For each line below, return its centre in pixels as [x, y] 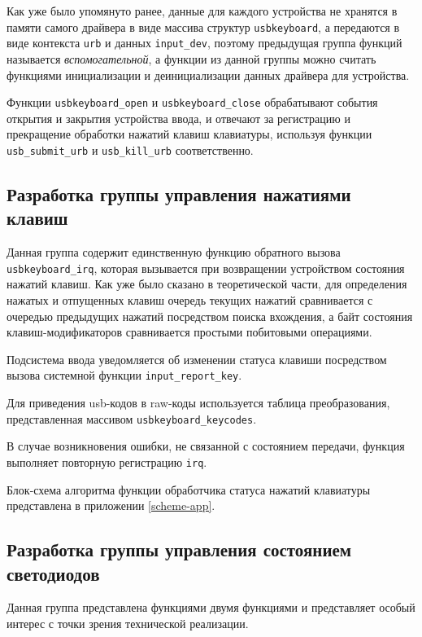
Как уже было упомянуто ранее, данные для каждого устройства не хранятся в [202, 11]
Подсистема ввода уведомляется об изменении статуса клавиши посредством [197, 359]
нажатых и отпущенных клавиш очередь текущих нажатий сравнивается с [190, 300]
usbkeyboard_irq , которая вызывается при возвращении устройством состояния [206, 268]
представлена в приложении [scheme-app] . [111, 505]
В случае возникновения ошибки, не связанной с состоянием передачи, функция [206, 446]
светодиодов [53, 573]
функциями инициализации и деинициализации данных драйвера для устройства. [208, 75]
